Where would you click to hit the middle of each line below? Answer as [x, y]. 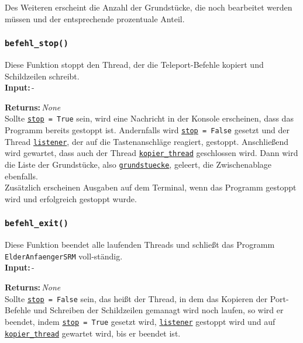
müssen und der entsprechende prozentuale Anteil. [95, 18]
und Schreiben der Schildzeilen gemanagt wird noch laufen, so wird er [159, 310]
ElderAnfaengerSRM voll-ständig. [64, 256]
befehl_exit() [37, 224]
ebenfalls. [21, 176]
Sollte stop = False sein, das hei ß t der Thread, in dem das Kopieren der [136, 298]
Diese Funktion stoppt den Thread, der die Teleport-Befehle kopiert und [134, 64]
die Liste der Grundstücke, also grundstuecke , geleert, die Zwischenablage [138, 164]
